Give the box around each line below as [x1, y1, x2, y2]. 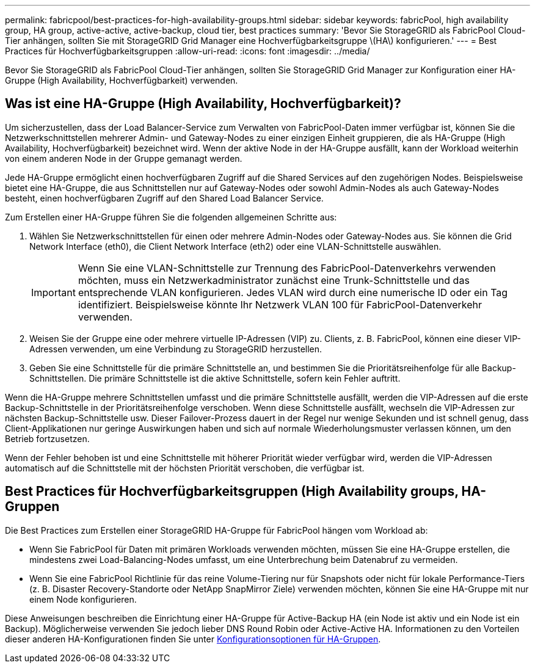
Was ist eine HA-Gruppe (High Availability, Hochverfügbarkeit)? [5, 96, 401, 112]
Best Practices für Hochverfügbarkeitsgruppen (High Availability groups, [5, 484, 459, 499]
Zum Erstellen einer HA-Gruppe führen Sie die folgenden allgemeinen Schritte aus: [5, 211, 337, 222]
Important [31, 286, 76, 299]
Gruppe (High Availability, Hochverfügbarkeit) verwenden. [5, 75, 238, 85]
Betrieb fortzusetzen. [5, 433, 90, 444]
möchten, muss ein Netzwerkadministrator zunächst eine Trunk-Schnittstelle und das [78, 274, 470, 286]
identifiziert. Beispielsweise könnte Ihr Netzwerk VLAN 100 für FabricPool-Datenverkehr [78, 298, 482, 311]
